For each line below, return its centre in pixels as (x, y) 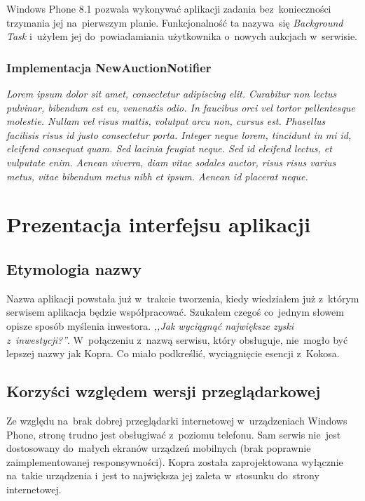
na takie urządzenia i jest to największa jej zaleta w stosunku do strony (163, 475)
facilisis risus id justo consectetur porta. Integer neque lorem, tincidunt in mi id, (179, 134)
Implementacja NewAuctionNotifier (109, 67)
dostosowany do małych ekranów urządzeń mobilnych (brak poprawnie (159, 448)
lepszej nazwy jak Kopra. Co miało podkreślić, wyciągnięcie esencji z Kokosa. (173, 353)
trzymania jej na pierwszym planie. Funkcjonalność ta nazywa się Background (175, 22)
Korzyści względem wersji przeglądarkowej (164, 391)
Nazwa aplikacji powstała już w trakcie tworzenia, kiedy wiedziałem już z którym (183, 298)
